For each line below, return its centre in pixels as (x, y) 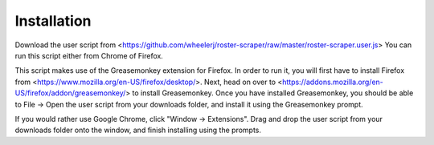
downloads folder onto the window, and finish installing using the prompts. (138, 130)
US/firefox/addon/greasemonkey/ (70, 93)
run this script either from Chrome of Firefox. (89, 55)
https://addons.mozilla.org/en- (332, 82)
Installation (53, 21)
